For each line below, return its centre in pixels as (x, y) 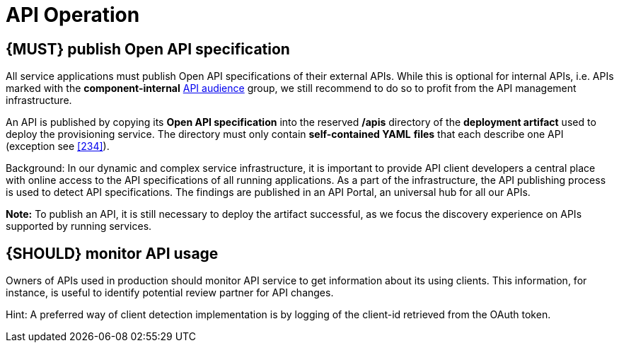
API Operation (73, 15)
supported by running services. (79, 226)
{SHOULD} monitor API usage (112, 253)
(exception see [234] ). (58, 146)
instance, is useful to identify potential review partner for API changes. (170, 293)
